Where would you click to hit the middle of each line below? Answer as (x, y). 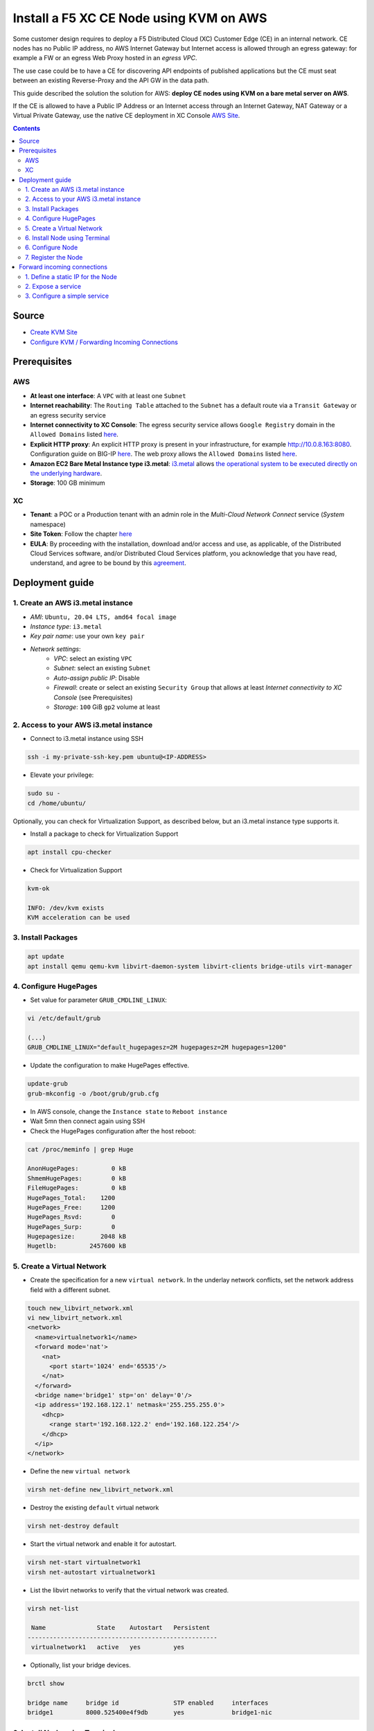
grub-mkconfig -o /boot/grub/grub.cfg (93, 1093)
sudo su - (44, 793)
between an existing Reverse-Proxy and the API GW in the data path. (111, 80)
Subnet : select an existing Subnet (103, 668)
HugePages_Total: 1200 (71, 1198)
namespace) (48, 524)
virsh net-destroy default (73, 1526)
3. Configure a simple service (67, 296)
